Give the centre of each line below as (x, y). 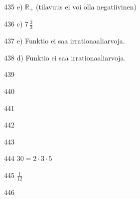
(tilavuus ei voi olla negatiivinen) (86, 6)
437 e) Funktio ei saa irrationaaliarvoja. (65, 41)
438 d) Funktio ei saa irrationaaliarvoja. (65, 57)
